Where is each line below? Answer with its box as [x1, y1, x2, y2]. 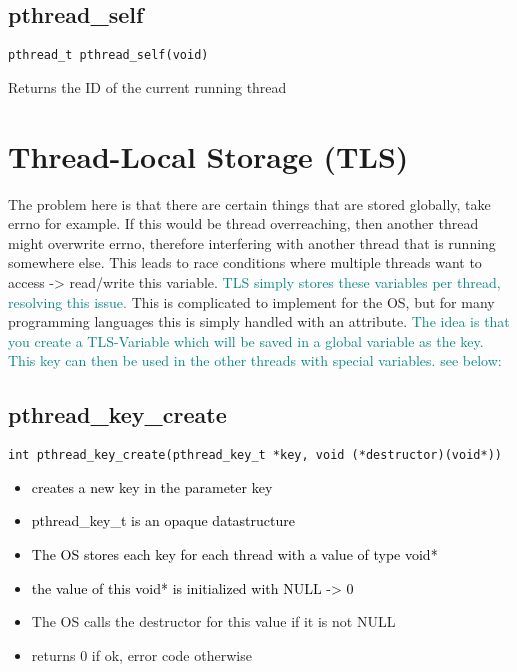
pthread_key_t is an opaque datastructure [31, 510, 295, 531]
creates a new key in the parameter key [31, 476, 273, 497]
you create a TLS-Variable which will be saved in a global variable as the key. [8, 330, 484, 351]
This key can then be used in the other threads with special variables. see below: [8, 350, 502, 371]
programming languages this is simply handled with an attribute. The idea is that [8, 311, 510, 332]
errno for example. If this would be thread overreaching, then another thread [8, 213, 479, 234]
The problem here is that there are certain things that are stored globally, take [8, 193, 491, 214]
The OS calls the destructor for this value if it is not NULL [31, 611, 396, 632]
